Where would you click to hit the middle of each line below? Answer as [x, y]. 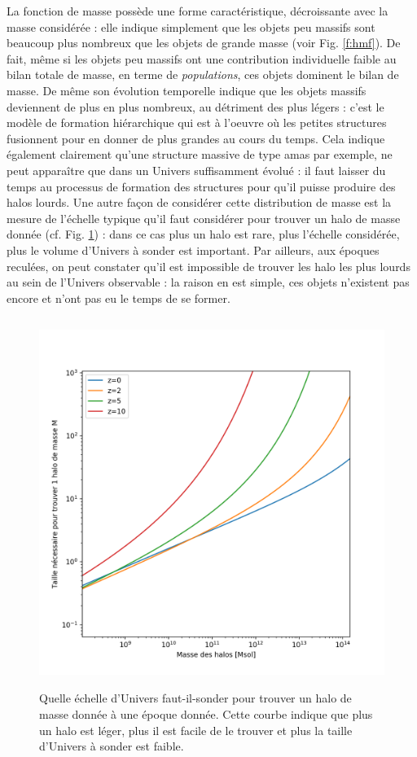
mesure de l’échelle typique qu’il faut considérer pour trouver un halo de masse [204, 218]
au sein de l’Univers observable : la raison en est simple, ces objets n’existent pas [208, 282]
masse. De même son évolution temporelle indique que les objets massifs [187, 90]
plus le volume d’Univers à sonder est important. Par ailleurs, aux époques [193, 249]
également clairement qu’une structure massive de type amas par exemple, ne [200, 154]
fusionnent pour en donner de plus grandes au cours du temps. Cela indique [196, 138]
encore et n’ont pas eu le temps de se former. [119, 298]
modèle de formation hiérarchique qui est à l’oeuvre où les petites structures [197, 123]
